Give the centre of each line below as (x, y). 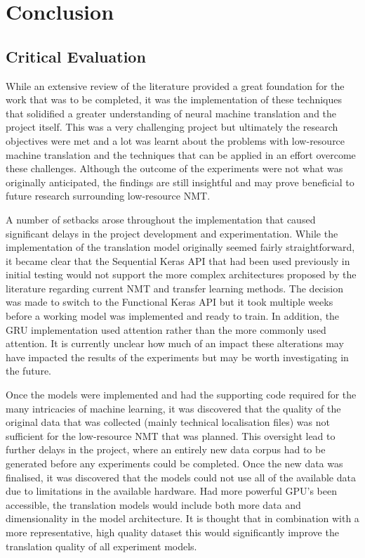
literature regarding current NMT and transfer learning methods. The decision (174, 288)
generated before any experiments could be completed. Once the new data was (174, 463)
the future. (29, 371)
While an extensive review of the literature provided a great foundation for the (175, 85)
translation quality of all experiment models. (101, 546)
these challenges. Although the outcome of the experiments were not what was (174, 168)
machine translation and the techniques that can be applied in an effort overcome (181, 154)
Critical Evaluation (76, 56)
